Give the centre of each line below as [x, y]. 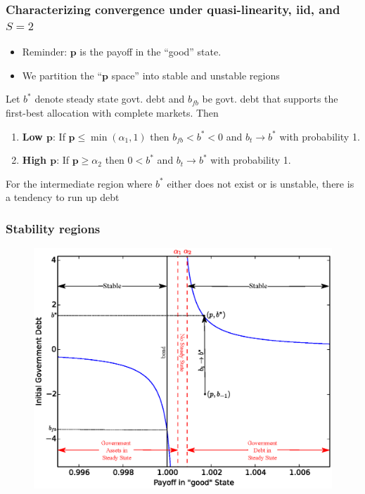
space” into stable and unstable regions [196, 75]
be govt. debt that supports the [270, 99]
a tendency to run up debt [63, 197]
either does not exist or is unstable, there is [261, 183]
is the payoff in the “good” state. [151, 52]
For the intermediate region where [79, 183]
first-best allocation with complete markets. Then [112, 112]
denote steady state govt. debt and [110, 99]
